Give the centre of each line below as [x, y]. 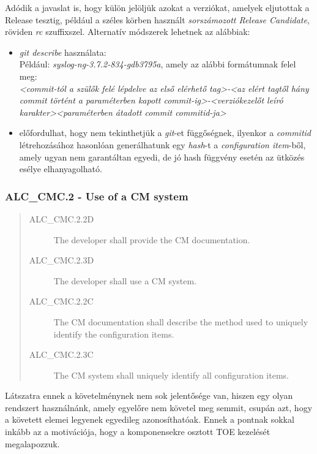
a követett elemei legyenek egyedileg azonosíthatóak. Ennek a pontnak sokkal [150, 419]
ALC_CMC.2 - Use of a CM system [97, 196]
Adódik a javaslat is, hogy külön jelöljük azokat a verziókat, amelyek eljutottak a [157, 7]
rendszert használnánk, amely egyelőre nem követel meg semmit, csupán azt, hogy [159, 407]
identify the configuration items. [114, 334]
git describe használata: [63, 52]
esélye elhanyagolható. [61, 169]
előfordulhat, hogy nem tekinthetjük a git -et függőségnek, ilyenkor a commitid [165, 133]
